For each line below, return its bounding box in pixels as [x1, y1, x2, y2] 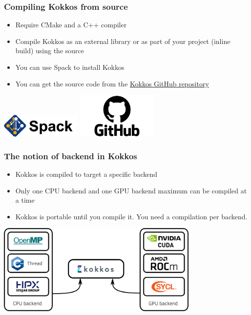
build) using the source [15, 45, 84, 56]
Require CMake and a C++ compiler [15, 20, 127, 30]
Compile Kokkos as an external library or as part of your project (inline [15, 36, 230, 46]
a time [15, 195, 35, 205]
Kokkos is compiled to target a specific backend [15, 169, 158, 179]
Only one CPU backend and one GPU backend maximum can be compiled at [15, 185, 247, 195]
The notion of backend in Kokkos [4, 149, 137, 162]
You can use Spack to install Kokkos [15, 62, 125, 72]
